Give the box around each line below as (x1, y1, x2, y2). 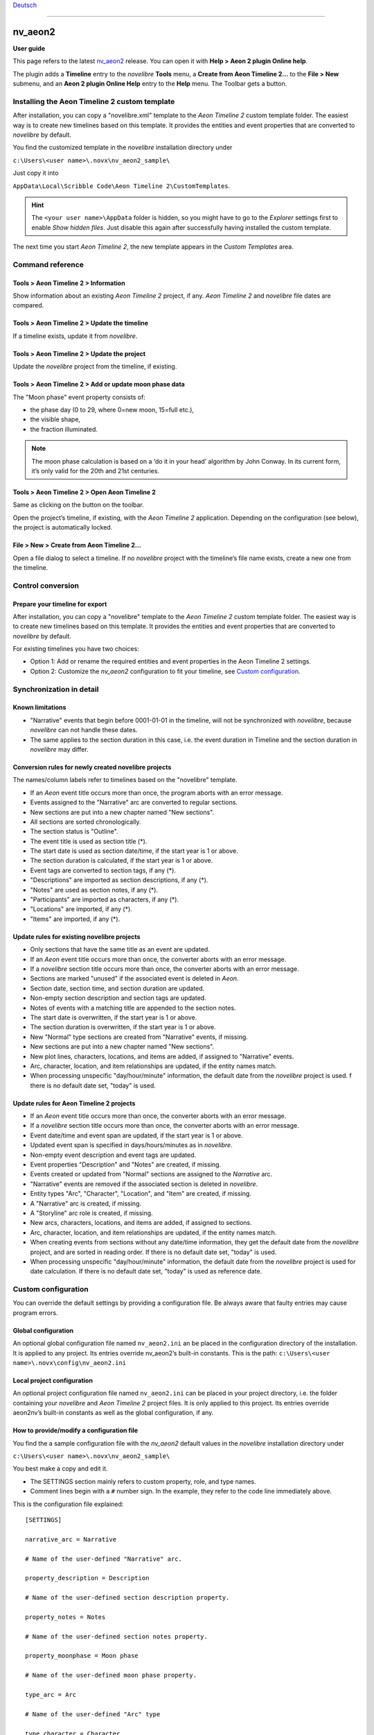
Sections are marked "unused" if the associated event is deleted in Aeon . (30, 974, 239, 983)
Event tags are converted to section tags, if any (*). (30, 866, 177, 874)
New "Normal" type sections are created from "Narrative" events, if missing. (30, 1033, 249, 1041)
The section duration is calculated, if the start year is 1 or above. (30, 856, 213, 865)
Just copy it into (12, 169, 59, 177)
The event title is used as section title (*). (30, 837, 148, 845)
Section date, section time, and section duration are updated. (30, 984, 205, 992)
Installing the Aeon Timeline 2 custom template (12, 96, 175, 106)
